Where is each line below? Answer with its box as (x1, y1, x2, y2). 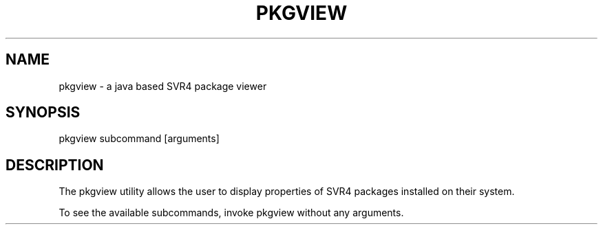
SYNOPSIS (6, 104, 81, 122)
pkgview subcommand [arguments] (59, 133, 220, 145)
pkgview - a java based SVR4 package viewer (59, 80, 267, 92)
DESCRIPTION (6, 156, 104, 174)
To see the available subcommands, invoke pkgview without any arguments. (59, 207, 404, 219)
